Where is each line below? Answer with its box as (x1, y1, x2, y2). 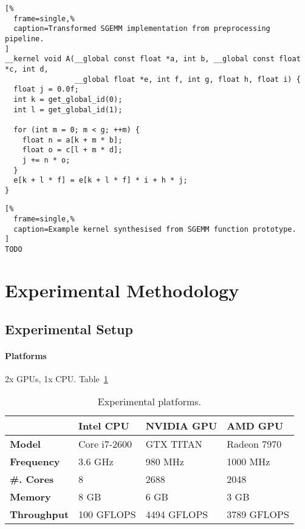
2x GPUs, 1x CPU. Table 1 (5, 372, 108, 385)
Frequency (10, 454, 60, 469)
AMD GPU (227, 419, 284, 433)
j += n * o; (22, 155, 70, 164)
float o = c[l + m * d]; (22, 146, 123, 155)
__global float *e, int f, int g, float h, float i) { (74, 75, 301, 84)
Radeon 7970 (227, 437, 282, 451)
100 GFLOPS (78, 507, 136, 522)
